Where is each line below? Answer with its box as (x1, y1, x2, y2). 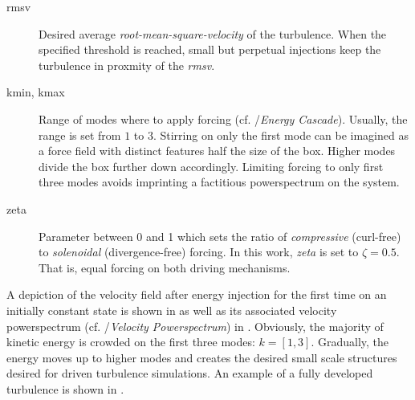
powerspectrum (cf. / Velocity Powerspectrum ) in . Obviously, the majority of (6, 317, 384, 334)
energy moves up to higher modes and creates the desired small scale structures (6, 349, 397, 365)
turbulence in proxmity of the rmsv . (39, 56, 215, 73)
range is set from (39, 126, 121, 143)
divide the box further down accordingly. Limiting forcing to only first (39, 157, 384, 174)
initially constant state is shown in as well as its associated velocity (6, 301, 337, 318)
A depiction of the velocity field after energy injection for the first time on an (6, 286, 387, 303)
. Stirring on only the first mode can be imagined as (153, 126, 409, 143)
